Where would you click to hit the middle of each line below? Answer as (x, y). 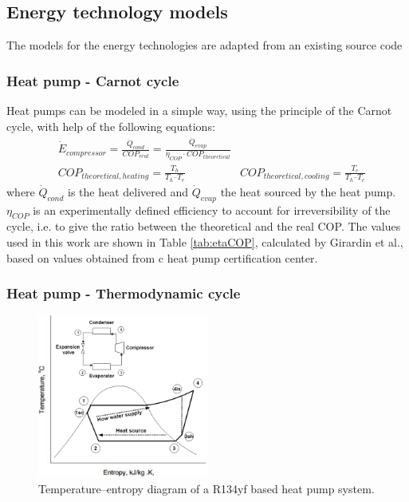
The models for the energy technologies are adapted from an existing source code (204, 45)
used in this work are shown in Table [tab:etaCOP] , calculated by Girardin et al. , (205, 242)
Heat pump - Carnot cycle (93, 80)
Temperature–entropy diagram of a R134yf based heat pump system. (206, 489)
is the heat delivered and (128, 191)
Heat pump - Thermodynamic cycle (124, 293)
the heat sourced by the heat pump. (308, 191)
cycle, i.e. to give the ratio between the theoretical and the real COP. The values (204, 226)
